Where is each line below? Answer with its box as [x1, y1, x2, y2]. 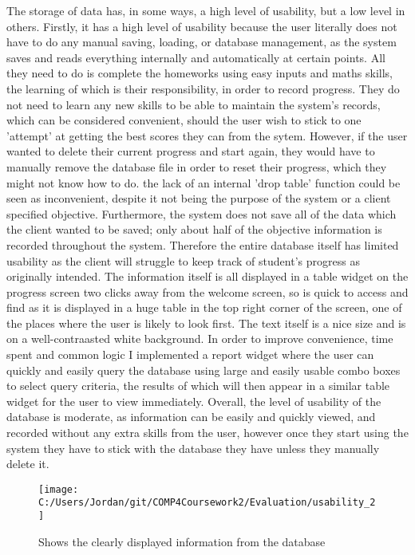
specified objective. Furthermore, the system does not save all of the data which [6, 205, 397, 222]
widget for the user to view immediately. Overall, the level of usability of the [6, 392, 381, 409]
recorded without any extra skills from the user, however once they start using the [6, 424, 409, 441]
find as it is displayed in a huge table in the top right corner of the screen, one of [6, 299, 402, 316]
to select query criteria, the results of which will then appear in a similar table [6, 377, 390, 394]
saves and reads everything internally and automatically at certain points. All [6, 49, 385, 65]
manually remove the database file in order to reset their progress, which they [6, 158, 387, 175]
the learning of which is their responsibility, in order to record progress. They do [6, 80, 400, 96]
